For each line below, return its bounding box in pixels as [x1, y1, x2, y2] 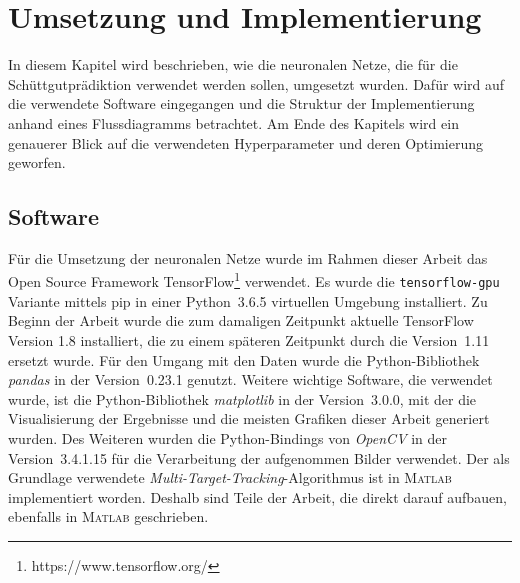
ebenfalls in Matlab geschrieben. [8, 506, 209, 527]
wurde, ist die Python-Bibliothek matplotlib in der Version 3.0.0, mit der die [8, 388, 477, 409]
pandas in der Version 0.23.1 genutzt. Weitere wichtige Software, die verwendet [8, 369, 493, 390]
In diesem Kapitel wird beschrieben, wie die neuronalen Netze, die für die [8, 54, 458, 75]
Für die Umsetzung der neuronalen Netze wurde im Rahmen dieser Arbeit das [8, 247, 488, 268]
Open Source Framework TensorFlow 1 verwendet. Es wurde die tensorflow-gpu [8, 268, 500, 292]
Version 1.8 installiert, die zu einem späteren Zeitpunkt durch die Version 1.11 [8, 329, 490, 350]
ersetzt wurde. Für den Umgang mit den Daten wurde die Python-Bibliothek [8, 349, 480, 370]
